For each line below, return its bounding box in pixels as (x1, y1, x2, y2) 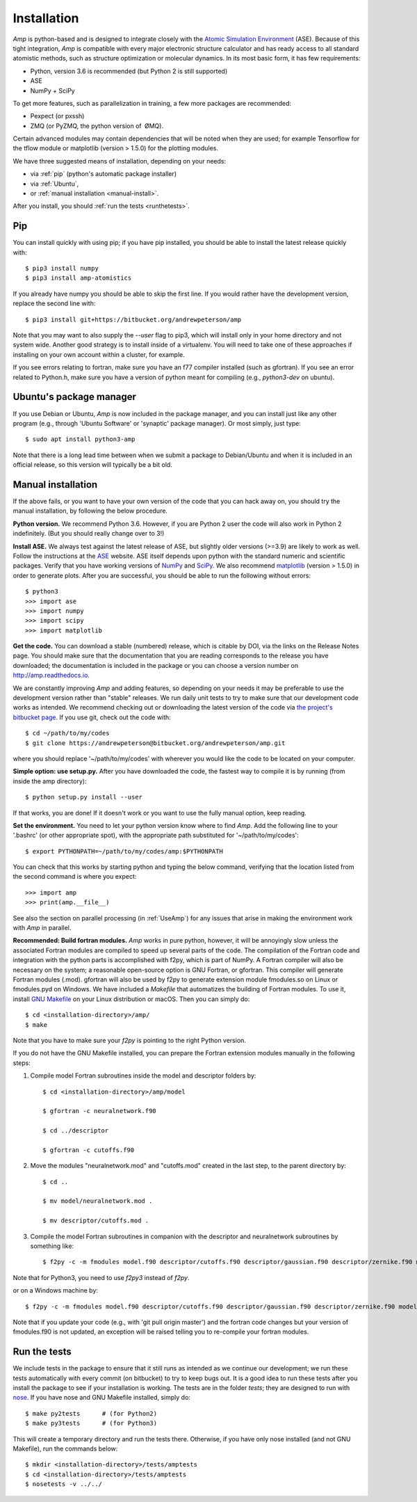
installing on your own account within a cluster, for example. (13, 350, 186, 358)
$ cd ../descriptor (42, 1127, 109, 1135)
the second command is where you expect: (13, 872, 137, 881)
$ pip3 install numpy (25, 264, 99, 273)
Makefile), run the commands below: (13, 1444, 118, 1453)
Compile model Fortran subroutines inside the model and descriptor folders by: (30, 1071, 256, 1080)
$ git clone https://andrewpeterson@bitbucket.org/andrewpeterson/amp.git (25, 739, 286, 747)
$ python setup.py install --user (25, 793, 142, 801)
